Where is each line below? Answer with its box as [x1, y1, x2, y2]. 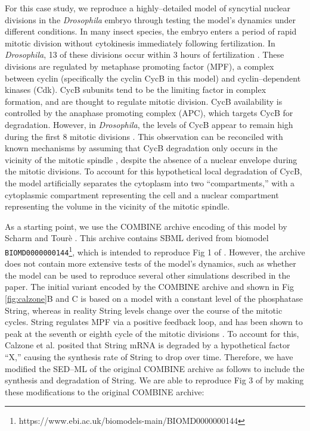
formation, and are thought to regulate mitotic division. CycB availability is [5, 95, 283, 107]
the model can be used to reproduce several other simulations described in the [5, 268, 290, 281]
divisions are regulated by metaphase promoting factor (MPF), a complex [5, 60, 274, 72]
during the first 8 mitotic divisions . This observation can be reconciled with [5, 130, 283, 142]
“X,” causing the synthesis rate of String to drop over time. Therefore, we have [5, 350, 293, 363]
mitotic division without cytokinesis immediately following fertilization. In [5, 36, 275, 49]
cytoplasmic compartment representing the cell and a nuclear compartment [5, 188, 279, 201]
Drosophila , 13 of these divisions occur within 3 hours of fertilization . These [5, 48, 284, 61]
